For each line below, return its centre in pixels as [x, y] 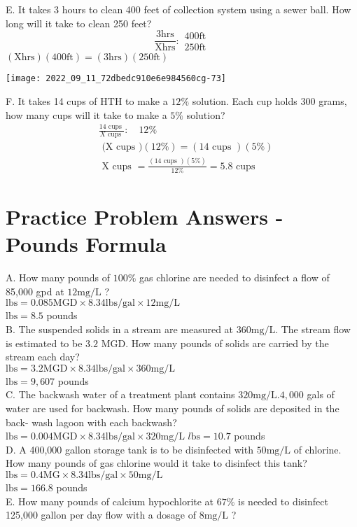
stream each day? [43, 357]
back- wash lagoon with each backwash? [91, 422]
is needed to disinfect [283, 501]
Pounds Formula [86, 244]
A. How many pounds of [58, 277]
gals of [321, 394]
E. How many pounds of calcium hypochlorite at [110, 501]
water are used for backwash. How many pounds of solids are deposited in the [173, 408]
